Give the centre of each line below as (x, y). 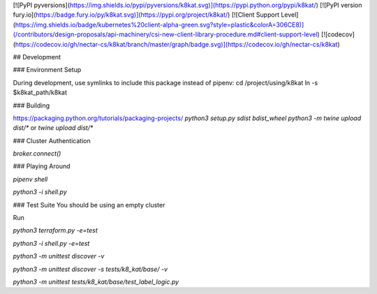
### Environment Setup (47, 70)
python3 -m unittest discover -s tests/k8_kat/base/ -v (90, 269)
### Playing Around (42, 166)
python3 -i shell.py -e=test (51, 243)
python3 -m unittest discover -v (59, 256)
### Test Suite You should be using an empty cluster (89, 205)
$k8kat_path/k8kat (40, 93)
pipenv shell (30, 179)
